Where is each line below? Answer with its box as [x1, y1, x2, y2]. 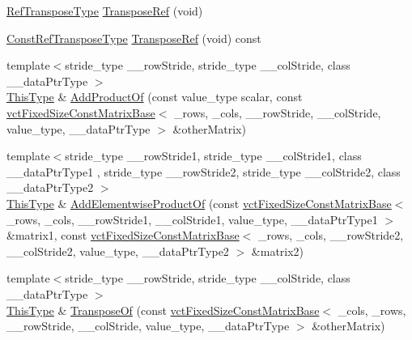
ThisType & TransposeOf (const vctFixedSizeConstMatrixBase [6, 301, 320, 318]
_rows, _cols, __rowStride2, [258, 227, 404, 244]
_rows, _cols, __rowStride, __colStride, [174, 104, 381, 121]
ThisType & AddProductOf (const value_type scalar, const [6, 88, 303, 105]
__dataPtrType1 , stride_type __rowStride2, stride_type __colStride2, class [6, 163, 401, 180]
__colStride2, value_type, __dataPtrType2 [6, 242, 229, 259]
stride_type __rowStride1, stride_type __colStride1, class [65, 147, 362, 164]
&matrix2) [251, 242, 304, 259]
